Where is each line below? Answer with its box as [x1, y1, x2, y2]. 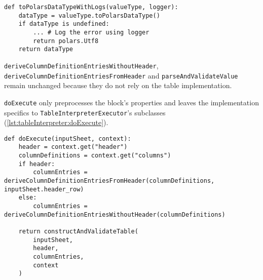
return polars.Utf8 [33, 37, 99, 45]
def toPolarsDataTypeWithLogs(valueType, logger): [4, 4, 178, 11]
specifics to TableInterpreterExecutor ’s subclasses [4, 107, 166, 117]
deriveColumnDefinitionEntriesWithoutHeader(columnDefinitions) [4, 211, 226, 218]
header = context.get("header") [18, 143, 128, 151]
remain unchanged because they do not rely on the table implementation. [4, 80, 232, 91]
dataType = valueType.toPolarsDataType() [18, 12, 160, 19]
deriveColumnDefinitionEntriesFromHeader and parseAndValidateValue [4, 70, 238, 81]
